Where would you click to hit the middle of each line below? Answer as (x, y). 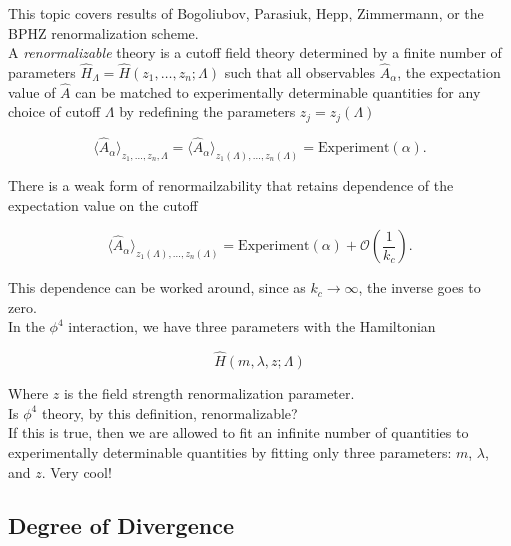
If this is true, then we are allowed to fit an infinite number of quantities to (238, 432)
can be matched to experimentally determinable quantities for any (278, 91)
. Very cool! (76, 471)
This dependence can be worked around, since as (157, 287)
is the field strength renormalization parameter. (209, 393)
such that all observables (300, 72)
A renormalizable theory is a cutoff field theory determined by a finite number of (255, 52)
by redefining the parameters (207, 111)
